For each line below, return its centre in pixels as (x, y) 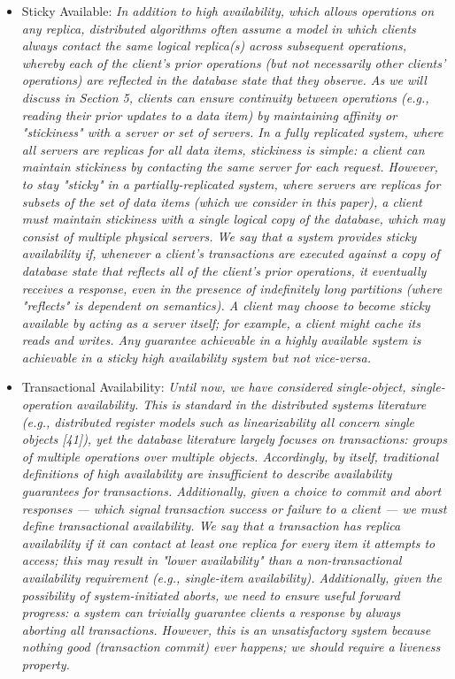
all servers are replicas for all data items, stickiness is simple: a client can (223, 149)
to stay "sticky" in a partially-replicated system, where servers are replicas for (231, 183)
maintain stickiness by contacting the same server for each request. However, (230, 167)
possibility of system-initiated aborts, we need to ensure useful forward (211, 595)
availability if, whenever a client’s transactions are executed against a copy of (231, 253)
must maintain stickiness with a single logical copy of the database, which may (233, 219)
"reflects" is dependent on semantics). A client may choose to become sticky (226, 305)
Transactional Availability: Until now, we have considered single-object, (214, 387)
